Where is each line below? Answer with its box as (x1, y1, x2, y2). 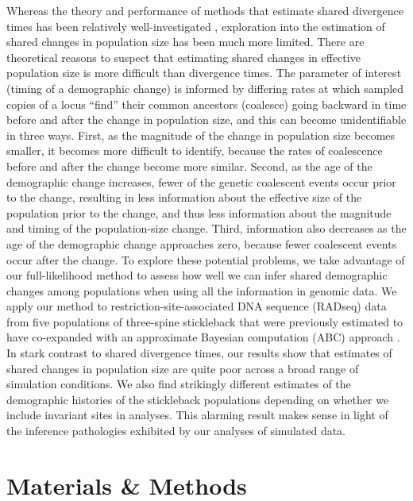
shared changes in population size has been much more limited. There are (6, 33, 365, 50)
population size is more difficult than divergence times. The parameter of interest (6, 64, 402, 81)
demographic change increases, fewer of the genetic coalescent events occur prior (6, 173, 396, 190)
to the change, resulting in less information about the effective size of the (6, 189, 362, 206)
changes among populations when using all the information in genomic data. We (6, 282, 397, 299)
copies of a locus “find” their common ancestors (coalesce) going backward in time (6, 95, 407, 112)
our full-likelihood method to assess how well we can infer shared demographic (6, 267, 388, 283)
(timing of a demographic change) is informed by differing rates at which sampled (6, 79, 404, 96)
